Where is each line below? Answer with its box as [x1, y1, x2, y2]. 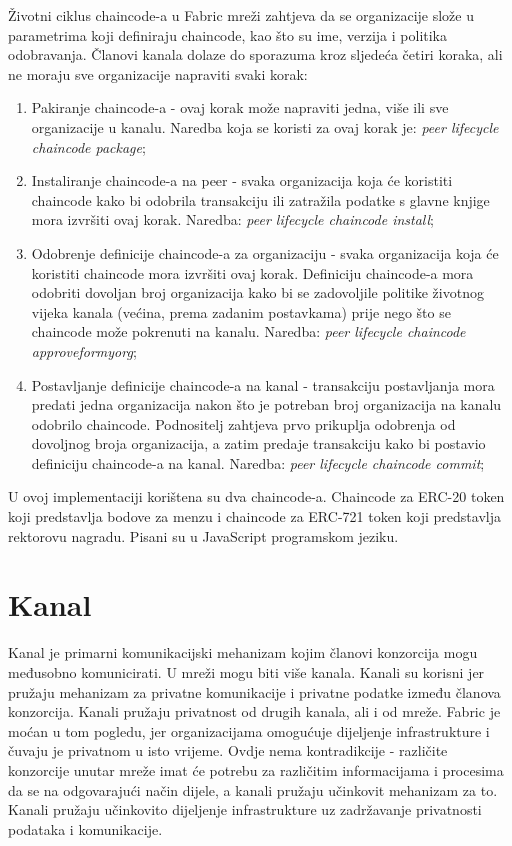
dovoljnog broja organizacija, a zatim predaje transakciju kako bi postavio [31, 433, 486, 454]
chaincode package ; [31, 136, 146, 157]
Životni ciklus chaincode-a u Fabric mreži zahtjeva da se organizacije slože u [8, 5, 475, 25]
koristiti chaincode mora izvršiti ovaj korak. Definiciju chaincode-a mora [31, 262, 474, 283]
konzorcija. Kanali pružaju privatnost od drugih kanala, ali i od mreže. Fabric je [8, 701, 501, 722]
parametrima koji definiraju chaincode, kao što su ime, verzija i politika [8, 24, 448, 45]
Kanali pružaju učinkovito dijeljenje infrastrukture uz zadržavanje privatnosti [8, 799, 482, 820]
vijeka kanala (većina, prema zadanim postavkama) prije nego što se [31, 301, 451, 322]
